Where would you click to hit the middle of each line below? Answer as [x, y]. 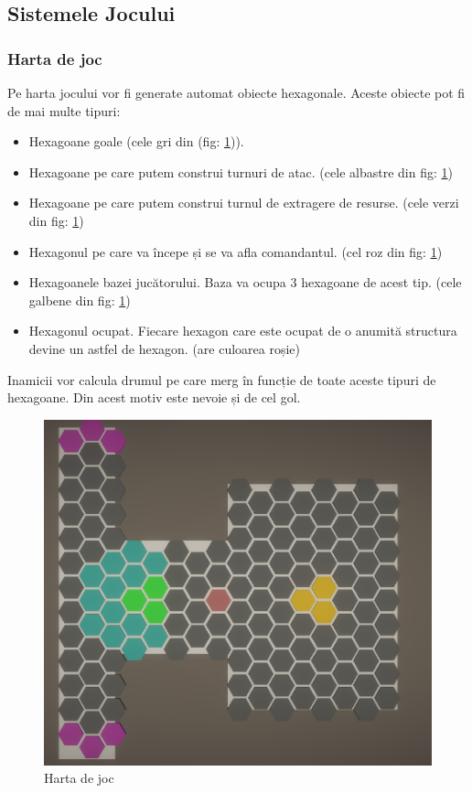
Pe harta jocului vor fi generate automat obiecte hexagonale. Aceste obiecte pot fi [236, 92]
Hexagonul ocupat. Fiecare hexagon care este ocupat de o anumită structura [243, 331]
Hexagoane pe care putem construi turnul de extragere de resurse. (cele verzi [244, 203]
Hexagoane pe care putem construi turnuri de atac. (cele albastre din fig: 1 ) [241, 171]
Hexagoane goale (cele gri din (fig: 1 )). [136, 141]
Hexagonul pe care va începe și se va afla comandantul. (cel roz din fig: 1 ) [236, 251]
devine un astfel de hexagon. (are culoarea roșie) [165, 348]
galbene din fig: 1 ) [80, 300]
